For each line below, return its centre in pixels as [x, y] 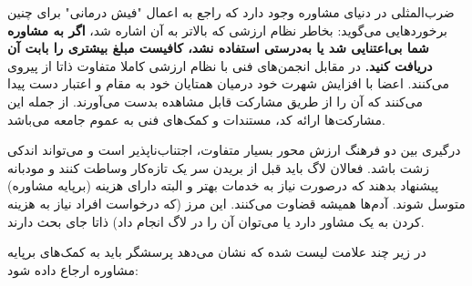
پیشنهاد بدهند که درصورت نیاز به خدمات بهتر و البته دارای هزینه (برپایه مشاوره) [223, 185]
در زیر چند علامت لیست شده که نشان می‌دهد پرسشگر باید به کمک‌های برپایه [217, 252]
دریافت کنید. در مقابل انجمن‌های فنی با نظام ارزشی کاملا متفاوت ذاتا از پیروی [220, 65]
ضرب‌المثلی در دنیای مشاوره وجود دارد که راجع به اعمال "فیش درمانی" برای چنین [231, 12]
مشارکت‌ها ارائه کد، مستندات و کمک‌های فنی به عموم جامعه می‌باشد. [197, 119]
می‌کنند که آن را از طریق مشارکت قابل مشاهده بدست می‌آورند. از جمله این [215, 101]
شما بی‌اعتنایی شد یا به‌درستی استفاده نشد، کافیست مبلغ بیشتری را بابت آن [218, 48]
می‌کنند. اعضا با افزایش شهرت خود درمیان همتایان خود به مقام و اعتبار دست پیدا [229, 83]
